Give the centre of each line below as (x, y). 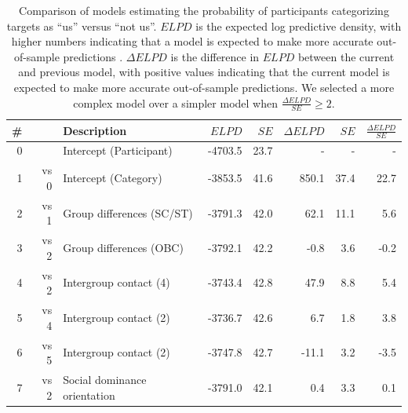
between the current (346, 56)
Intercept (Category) (113, 178)
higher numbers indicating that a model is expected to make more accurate (192, 41)
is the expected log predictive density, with (299, 26)
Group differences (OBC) (123, 247)
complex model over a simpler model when (175, 102)
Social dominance (105, 379)
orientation (89, 395)
